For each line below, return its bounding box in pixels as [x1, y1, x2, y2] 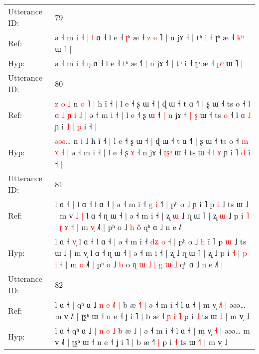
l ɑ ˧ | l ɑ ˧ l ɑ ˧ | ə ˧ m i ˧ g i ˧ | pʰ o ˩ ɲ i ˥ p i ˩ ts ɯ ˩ [55, 198, 249, 210]
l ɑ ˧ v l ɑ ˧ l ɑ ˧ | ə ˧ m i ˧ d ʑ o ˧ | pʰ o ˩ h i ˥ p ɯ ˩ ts [55, 236, 247, 247]
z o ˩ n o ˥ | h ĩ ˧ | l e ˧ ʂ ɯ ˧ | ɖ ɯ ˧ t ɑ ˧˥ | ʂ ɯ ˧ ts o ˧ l [55, 98, 251, 109]
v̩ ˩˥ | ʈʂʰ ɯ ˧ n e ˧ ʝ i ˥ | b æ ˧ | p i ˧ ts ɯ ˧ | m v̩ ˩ [55, 336, 228, 348]
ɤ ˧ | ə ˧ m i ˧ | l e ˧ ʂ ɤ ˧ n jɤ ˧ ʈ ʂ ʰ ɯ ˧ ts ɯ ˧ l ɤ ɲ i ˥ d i [55, 146, 251, 158]
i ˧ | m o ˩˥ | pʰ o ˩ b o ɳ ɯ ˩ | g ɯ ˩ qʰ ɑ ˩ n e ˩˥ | [55, 258, 223, 270]
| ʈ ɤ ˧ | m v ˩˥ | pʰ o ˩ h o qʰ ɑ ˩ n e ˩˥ [55, 221, 182, 233]
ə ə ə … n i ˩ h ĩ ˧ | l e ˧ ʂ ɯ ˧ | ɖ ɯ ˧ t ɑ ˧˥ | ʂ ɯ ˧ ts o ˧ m [55, 135, 249, 146]
